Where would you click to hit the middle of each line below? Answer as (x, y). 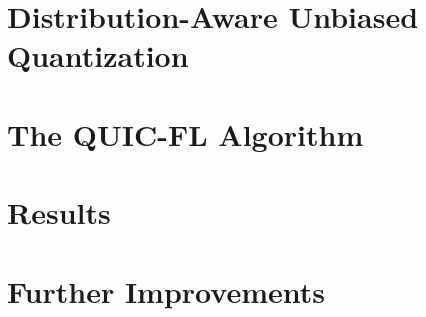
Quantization (98, 55)
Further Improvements (166, 290)
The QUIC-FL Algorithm (185, 133)
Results (59, 212)
